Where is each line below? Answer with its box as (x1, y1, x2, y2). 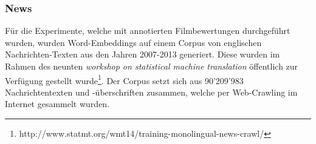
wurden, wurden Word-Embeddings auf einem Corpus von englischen (5, 36, 262, 48)
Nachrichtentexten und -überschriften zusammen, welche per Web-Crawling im (5, 85, 298, 98)
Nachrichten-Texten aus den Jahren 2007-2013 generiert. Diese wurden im (5, 48, 280, 61)
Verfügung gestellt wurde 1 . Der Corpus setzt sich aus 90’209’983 (5, 72, 244, 87)
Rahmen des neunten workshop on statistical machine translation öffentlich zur (5, 60, 298, 72)
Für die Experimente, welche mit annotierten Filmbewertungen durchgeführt (5, 24, 290, 37)
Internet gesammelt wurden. (5, 97, 110, 110)
